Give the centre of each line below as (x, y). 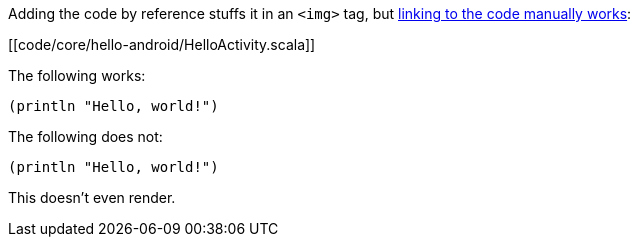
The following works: (77, 75)
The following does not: (85, 136)
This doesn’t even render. (92, 197)
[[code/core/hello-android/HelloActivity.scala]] (162, 44)
